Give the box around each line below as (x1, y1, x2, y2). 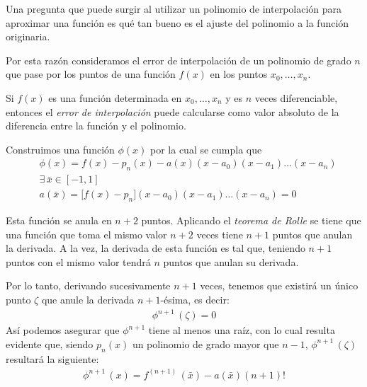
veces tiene (196, 226, 243, 241)
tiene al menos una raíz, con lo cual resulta (148, 323, 335, 337)
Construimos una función (6, 141, 115, 156)
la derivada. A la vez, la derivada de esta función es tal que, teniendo (6, 241, 305, 255)
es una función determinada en (48, 90, 182, 105)
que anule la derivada (41, 292, 135, 306)
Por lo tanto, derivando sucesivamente (6, 278, 171, 293)
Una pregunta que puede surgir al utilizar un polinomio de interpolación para (6, 1, 342, 16)
